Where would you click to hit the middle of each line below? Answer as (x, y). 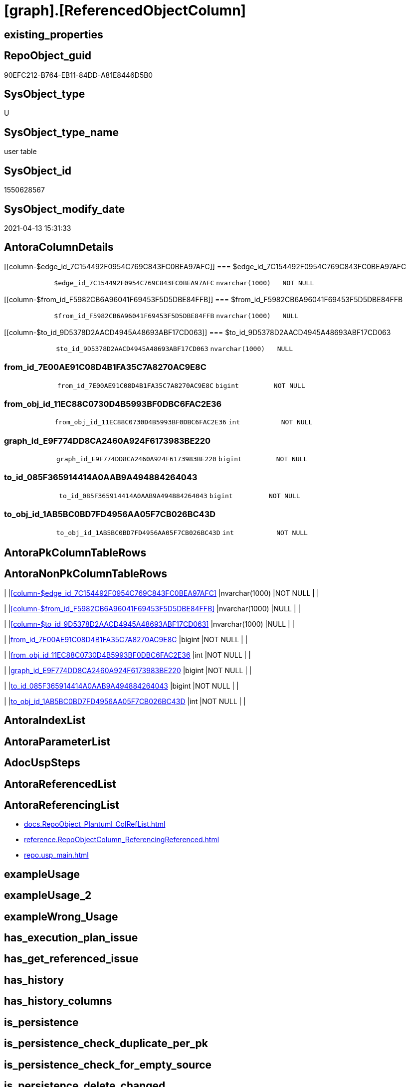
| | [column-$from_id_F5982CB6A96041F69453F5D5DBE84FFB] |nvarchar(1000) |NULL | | (152, 608)
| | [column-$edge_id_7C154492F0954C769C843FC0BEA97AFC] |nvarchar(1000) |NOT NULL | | (162, 593)
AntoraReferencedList (60, 784)
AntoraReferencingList (62, 805)
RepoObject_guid (48, 56)
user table (20, 152)
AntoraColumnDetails (59, 247)
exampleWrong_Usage (61, 916)
